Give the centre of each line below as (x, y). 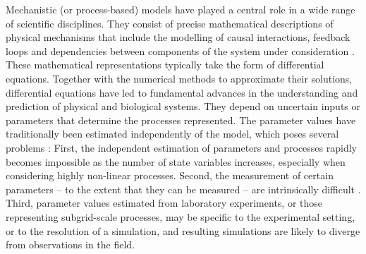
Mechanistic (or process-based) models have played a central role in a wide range (181, 9)
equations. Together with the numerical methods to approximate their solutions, (179, 78)
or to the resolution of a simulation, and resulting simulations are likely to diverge (183, 230)
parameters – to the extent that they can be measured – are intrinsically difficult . (183, 189)
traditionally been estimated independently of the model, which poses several (172, 134)
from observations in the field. (71, 244)
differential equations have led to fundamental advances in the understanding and (182, 92)
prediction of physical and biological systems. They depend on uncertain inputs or (183, 106)
